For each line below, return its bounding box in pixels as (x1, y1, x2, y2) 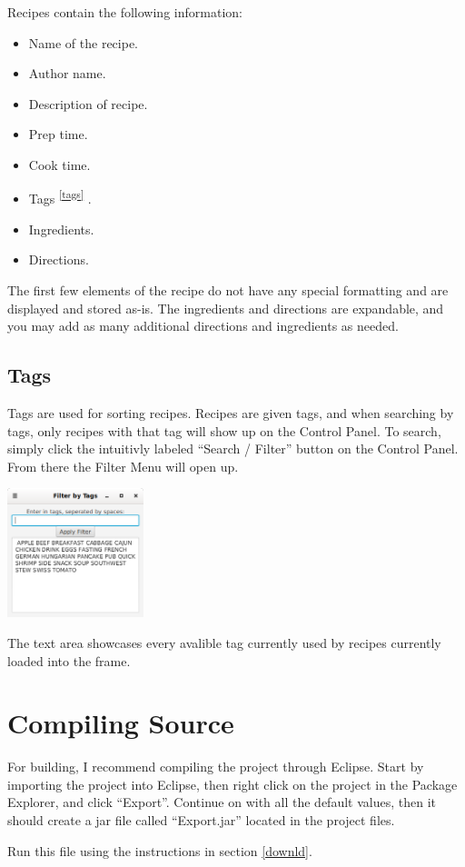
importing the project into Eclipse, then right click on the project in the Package (7, 774, 458, 793)
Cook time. (28, 154, 91, 174)
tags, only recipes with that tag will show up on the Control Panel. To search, (7, 421, 441, 440)
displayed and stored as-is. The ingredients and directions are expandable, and (7, 298, 444, 317)
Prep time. (28, 125, 88, 144)
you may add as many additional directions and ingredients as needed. (7, 316, 399, 335)
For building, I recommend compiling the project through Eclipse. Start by (7, 757, 424, 776)
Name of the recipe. (28, 33, 138, 52)
